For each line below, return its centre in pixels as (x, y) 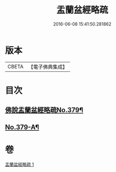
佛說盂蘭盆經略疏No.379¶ (44, 110)
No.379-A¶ (22, 127)
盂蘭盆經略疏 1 (20, 164)
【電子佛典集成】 (48, 67)
